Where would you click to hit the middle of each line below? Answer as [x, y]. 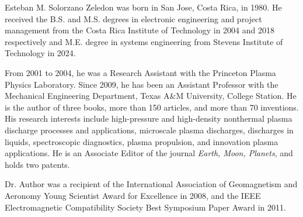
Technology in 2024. [40, 53]
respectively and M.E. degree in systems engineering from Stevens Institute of [144, 41]
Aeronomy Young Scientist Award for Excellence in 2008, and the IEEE [133, 195]
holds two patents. [37, 164]
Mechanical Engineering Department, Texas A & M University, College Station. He [151, 96]
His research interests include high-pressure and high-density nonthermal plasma [149, 118]
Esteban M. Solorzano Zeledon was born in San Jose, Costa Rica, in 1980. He [143, 7]
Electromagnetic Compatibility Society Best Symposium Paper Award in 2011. [145, 207]
